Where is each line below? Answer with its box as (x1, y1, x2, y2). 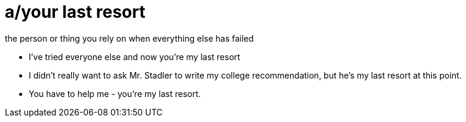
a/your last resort (5, 2, 145, 22)
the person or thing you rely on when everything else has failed (5, 33, 254, 43)
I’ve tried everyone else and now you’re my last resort (29, 51, 240, 62)
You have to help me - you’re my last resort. (29, 88, 201, 99)
